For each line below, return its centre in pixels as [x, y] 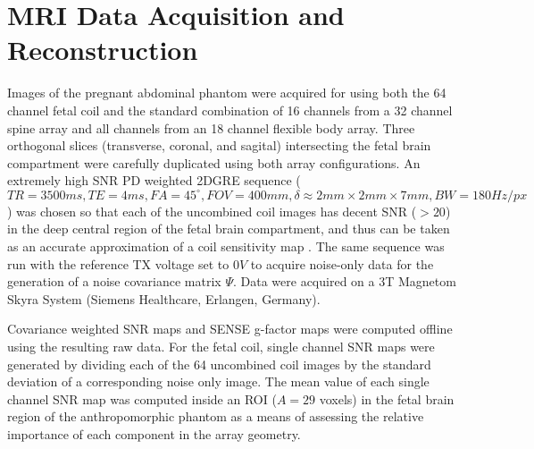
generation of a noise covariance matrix [114, 281]
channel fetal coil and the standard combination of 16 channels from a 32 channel [230, 110]
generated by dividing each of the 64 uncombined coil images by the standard [219, 364]
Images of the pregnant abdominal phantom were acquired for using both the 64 [227, 93]
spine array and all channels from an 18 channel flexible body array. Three [211, 127]
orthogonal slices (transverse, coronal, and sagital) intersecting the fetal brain [219, 145]
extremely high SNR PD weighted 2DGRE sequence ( [154, 180]
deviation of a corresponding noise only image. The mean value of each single [218, 381]
